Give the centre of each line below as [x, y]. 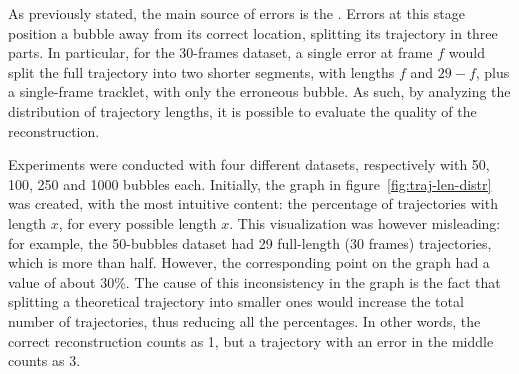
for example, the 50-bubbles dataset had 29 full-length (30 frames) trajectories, [250, 242]
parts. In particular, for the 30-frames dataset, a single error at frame [220, 52]
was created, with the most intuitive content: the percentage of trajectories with [253, 203]
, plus [492, 71]
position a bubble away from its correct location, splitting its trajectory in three [253, 32]
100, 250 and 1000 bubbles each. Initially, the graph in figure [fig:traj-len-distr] [250, 183]
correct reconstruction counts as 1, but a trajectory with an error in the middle [251, 340]
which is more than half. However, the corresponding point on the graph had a [249, 262]
